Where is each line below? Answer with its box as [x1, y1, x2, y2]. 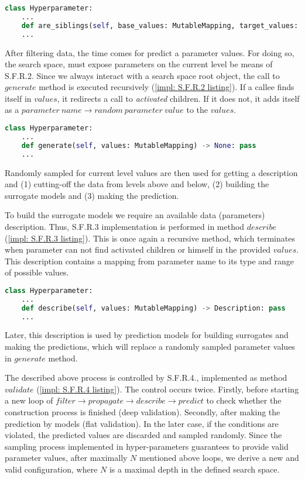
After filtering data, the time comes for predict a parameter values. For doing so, [5, 46, 294, 58]
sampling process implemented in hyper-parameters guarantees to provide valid [5, 440, 289, 452]
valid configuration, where [5, 463, 98, 475]
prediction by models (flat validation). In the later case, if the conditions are [5, 417, 279, 429]
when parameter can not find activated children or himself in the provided [5, 243, 271, 256]
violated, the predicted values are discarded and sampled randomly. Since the [5, 429, 282, 441]
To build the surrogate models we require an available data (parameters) [5, 209, 265, 221]
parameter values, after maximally [5, 452, 128, 464]
